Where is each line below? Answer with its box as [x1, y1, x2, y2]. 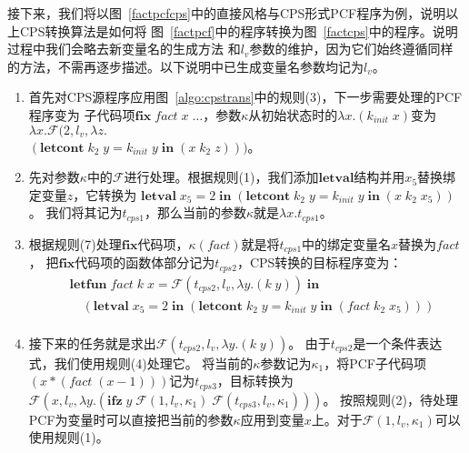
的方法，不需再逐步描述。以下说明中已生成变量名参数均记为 [7, 56, 364, 75]
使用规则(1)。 [28, 428, 109, 447]
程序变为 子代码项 [28, 105, 135, 124]
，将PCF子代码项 [324, 353, 426, 372]
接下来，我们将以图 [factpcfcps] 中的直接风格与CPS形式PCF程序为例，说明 [7, 4, 446, 22]
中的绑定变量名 [302, 234, 392, 253]
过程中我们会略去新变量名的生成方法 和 [7, 39, 241, 58]
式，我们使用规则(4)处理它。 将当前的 [28, 353, 254, 372]
